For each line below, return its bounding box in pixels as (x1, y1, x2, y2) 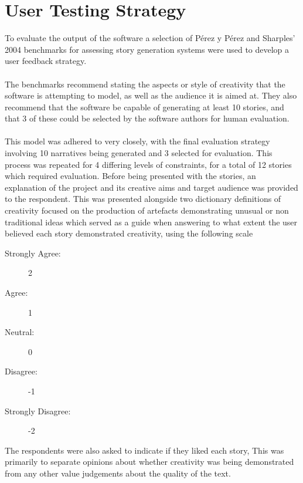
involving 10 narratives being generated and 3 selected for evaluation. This (5, 147, 273, 159)
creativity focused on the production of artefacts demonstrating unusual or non (5, 204, 289, 217)
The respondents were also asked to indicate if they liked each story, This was (5, 444, 284, 456)
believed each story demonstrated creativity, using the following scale (5, 227, 253, 239)
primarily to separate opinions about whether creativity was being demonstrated (5, 455, 294, 468)
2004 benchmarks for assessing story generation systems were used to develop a (5, 43, 290, 55)
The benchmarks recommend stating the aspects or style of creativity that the (5, 77, 285, 90)
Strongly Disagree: (5, 404, 71, 417)
